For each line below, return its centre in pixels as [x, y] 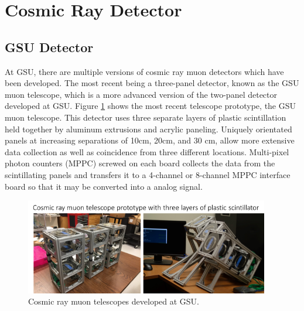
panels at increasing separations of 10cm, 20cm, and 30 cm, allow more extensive [150, 140]
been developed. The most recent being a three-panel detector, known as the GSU [152, 83]
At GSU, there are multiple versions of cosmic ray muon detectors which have [144, 71]
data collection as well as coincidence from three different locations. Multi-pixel [147, 151]
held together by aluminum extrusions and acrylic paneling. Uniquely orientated [148, 129]
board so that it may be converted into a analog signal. [104, 186]
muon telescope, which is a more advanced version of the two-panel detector [141, 94]
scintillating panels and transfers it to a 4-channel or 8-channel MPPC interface [148, 174]
